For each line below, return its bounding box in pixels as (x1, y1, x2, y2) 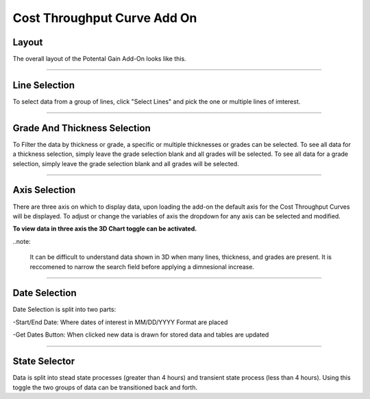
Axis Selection (12, 184, 76, 196)
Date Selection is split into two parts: (12, 306, 116, 314)
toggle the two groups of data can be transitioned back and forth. (12, 383, 198, 391)
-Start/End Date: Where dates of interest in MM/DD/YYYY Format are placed (12, 318, 228, 326)
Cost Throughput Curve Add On (12, 10, 197, 25)
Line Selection (12, 79, 75, 91)
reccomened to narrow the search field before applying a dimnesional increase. (29, 262, 255, 271)
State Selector (12, 356, 75, 367)
